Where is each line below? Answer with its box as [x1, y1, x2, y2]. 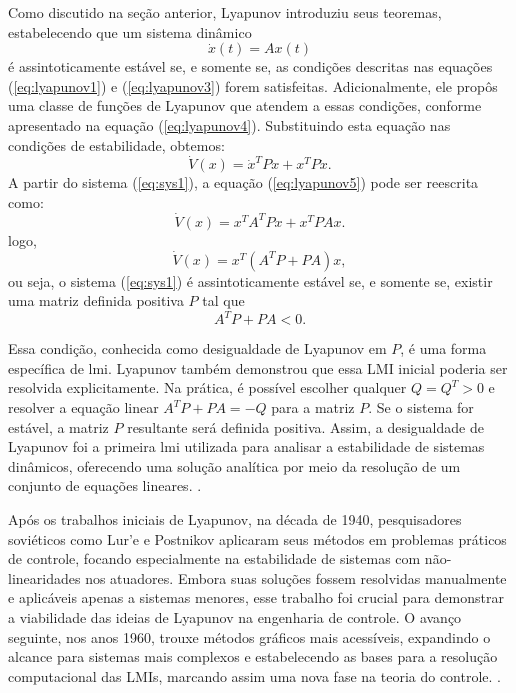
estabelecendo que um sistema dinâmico [8, 21, 252, 42]
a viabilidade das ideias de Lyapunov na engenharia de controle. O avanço [8, 607, 462, 627]
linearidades [8, 567, 81, 588]
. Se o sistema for [368, 397, 474, 418]
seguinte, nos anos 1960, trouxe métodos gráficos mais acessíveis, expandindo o [8, 626, 491, 647]
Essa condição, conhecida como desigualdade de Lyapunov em [8, 338, 387, 359]
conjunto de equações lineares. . [8, 475, 202, 496]
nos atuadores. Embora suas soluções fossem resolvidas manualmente [85, 567, 507, 588]
